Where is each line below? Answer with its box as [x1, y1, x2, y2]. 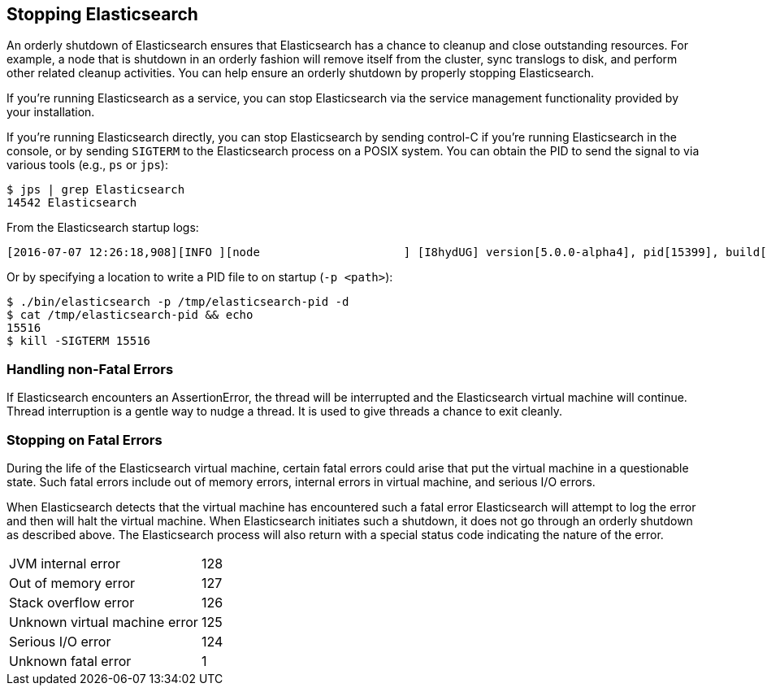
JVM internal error [9, 555, 120, 572]
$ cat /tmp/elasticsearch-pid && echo [6, 308, 253, 322]
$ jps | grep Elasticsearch [6, 183, 185, 197]
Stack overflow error [9, 594, 135, 611]
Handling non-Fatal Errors [6, 360, 174, 377]
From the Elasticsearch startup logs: [6, 220, 199, 235]
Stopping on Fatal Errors [6, 431, 162, 448]
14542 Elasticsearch [6, 196, 137, 210]
